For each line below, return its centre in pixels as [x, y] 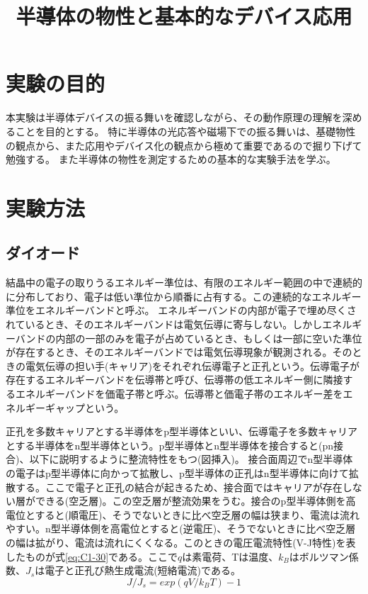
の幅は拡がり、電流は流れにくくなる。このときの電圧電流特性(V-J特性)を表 [181, 542]
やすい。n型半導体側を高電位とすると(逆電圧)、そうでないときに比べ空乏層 [181, 528]
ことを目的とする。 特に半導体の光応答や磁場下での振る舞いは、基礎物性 [185, 131]
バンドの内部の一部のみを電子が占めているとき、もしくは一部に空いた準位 [189, 338]
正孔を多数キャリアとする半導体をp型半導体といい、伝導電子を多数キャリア [182, 431]
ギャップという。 [85, 407]
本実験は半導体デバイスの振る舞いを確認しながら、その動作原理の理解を [174, 117]
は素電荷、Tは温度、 [230, 556]
